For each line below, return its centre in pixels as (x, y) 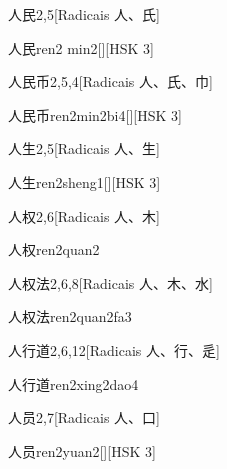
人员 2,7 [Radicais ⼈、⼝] (84, 417)
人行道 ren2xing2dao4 (73, 383)
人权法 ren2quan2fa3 (70, 316)
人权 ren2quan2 (54, 249)
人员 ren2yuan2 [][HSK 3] (82, 450)
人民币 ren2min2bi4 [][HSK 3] (95, 114)
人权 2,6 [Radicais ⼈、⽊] (84, 215)
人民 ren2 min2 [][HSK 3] (81, 47)
